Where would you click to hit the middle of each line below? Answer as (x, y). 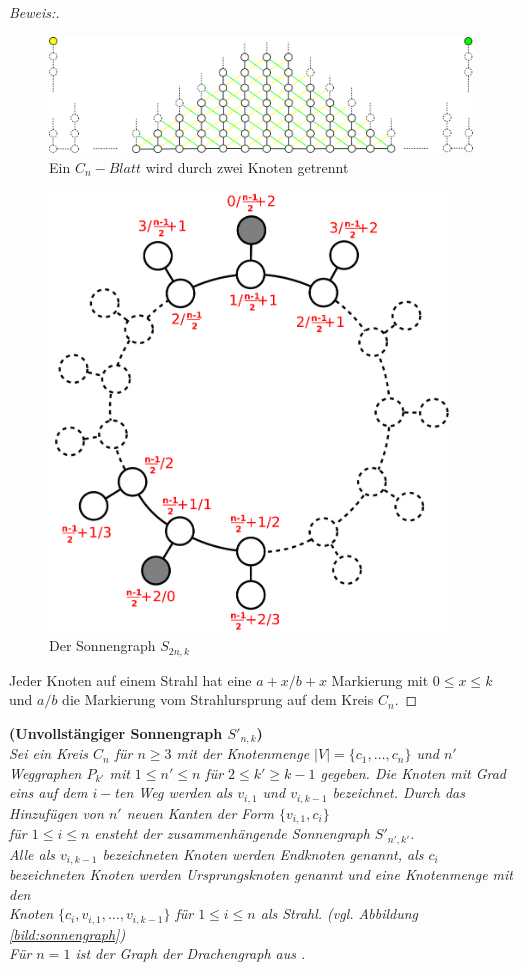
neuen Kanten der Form (200, 812)
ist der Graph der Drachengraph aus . (190, 953)
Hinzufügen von (56, 812)
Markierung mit (380, 679)
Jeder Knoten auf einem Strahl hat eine (130, 679)
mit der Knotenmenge (243, 753)
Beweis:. (34, 12)
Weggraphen (45, 772)
